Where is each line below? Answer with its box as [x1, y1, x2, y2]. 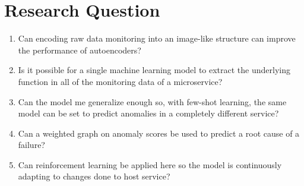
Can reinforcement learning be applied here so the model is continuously [18, 158, 282, 171]
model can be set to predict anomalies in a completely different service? [18, 107, 279, 119]
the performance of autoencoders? [18, 43, 141, 56]
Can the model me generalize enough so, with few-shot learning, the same [18, 95, 287, 108]
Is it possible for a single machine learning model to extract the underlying [18, 64, 290, 76]
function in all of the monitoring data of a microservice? [18, 75, 223, 87]
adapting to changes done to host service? [18, 170, 170, 182]
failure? [18, 138, 45, 151]
